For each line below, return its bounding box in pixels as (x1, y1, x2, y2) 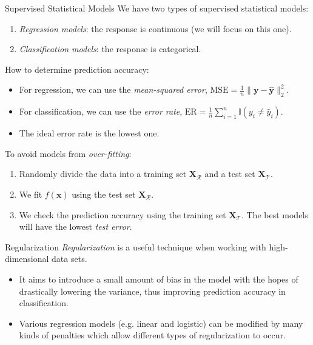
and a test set (204, 167, 255, 180)
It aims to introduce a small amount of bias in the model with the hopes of (19, 272, 298, 285)
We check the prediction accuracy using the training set (19, 208, 226, 221)
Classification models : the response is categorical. (19, 42, 201, 55)
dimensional (5, 252, 49, 265)
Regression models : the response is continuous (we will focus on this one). (19, 22, 292, 35)
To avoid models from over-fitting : (5, 147, 132, 159)
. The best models (241, 208, 308, 221)
